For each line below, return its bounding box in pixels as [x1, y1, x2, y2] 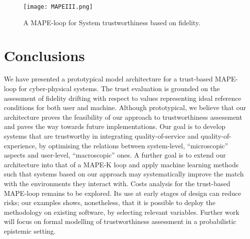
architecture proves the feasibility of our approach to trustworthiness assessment [4, 112, 242, 122]
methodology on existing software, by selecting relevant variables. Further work [4, 207, 239, 217]
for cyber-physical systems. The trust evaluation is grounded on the [18, 83, 220, 93]
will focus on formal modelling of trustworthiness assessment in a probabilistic [4, 216, 236, 226]
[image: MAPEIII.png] [23, 3, 93, 10]
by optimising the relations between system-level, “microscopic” [39, 140, 228, 150]
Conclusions [4, 46, 85, 65]
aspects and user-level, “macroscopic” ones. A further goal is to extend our [4, 150, 226, 160]
